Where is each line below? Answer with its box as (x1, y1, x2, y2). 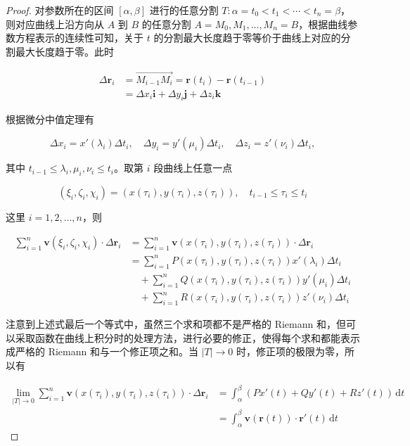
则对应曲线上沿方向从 (6, 16, 104, 31)
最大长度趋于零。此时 (15, 44, 114, 58)
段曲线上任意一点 (153, 160, 233, 175)
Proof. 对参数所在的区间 (6, 3, 114, 17)
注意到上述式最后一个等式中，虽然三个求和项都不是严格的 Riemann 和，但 (6, 317, 346, 331)
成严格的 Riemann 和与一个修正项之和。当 (6, 344, 198, 359)
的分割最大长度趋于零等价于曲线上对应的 (153, 30, 341, 45)
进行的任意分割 (149, 3, 219, 17)
